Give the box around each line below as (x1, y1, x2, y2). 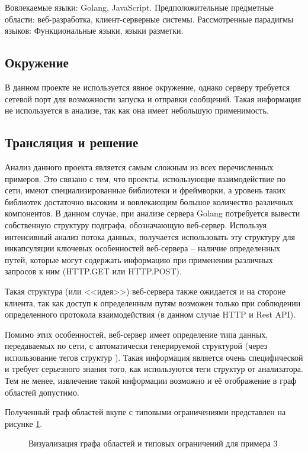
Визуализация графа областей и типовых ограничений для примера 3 (28, 437, 278, 449)
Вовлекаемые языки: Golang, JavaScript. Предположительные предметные (5, 1, 274, 13)
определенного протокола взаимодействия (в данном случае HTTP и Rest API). (5, 308, 296, 321)
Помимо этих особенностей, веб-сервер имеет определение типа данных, (5, 328, 268, 340)
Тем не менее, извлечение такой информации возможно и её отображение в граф (5, 374, 297, 387)
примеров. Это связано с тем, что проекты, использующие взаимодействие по (5, 172, 286, 185)
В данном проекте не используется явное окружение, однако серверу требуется (5, 80, 290, 93)
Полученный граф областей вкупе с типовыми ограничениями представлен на (5, 406, 286, 418)
